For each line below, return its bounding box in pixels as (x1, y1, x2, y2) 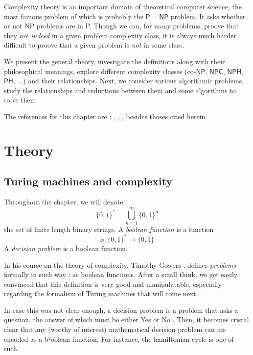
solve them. (4, 95, 38, 105)
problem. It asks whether (170, 11, 246, 21)
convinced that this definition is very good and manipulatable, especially (4, 279, 222, 289)
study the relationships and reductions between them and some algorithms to (4, 85, 236, 95)
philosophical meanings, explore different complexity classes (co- (4, 66, 196, 76)
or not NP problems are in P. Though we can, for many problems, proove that (4, 21, 239, 31)
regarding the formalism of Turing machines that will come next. (4, 288, 198, 299)
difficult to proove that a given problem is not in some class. (4, 40, 184, 50)
